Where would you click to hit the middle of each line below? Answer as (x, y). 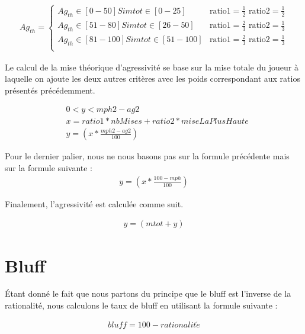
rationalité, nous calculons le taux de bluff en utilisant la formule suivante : (141, 305)
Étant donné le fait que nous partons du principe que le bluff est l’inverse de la (148, 293)
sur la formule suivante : (49, 168)
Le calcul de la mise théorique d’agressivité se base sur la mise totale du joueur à (152, 67)
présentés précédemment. (50, 90)
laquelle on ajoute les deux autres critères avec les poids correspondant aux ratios (152, 78)
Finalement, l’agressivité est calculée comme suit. (94, 203)
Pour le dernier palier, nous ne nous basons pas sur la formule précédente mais (147, 156)
